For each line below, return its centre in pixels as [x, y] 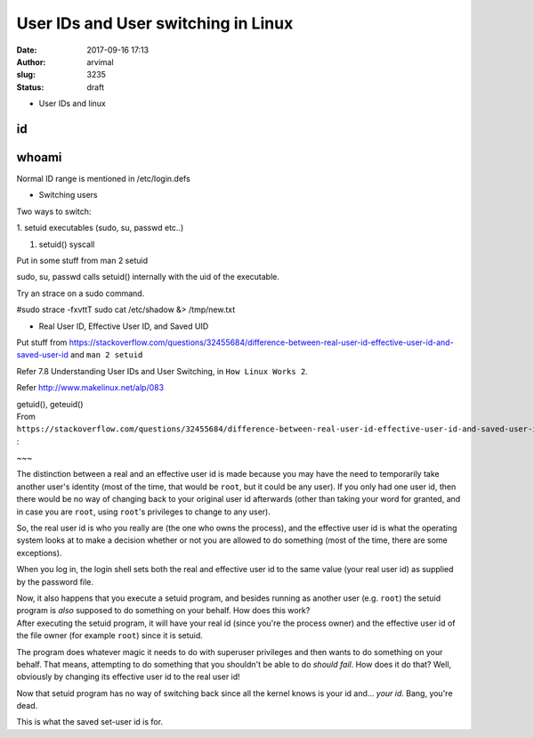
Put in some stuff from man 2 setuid [82, 260]
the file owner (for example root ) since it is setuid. [110, 635]
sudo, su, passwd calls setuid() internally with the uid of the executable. [148, 277]
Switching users [68, 195]
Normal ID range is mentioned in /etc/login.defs [103, 179]
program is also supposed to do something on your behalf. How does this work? [163, 611]
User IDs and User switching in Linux [155, 23]
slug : [26, 75]
